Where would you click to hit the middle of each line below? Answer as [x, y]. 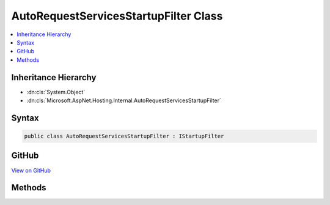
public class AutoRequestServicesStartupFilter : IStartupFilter [124, 136]
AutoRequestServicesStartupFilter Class [117, 16]
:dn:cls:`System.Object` [56, 92]
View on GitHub [31, 170]
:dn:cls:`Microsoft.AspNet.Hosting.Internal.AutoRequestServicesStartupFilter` [124, 100]
